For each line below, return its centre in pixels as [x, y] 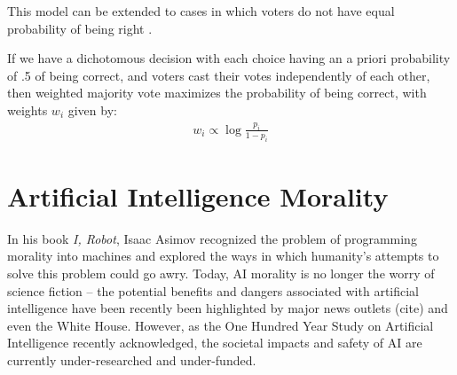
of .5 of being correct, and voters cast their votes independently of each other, [219, 75]
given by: [92, 109]
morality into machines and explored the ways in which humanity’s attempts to [223, 256]
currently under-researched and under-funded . [132, 359]
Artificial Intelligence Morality [198, 195]
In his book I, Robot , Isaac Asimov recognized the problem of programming [212, 238]
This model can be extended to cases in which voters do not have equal [201, 11]
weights [28, 109]
